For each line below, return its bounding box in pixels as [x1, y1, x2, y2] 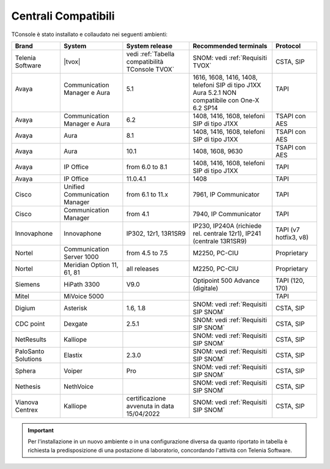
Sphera [15, 366, 36, 375]
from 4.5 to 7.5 [126, 249, 168, 257]
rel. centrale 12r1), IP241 [193, 229, 262, 238]
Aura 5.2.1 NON [193, 88, 237, 97]
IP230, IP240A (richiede [193, 221, 262, 230]
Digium [15, 304, 36, 312]
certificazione [126, 394, 166, 402]
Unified [64, 182, 85, 191]
